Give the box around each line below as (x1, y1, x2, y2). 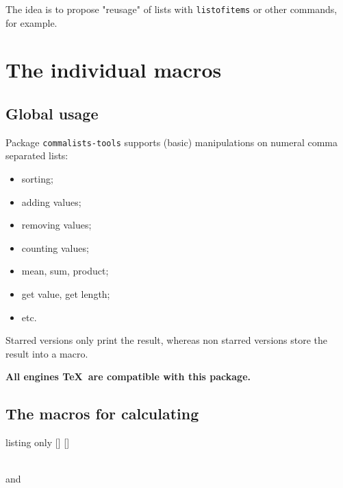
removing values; (21, 218, 92, 232)
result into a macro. (5, 346, 88, 360)
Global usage (5, 103, 99, 124)
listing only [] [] (5, 435, 70, 450)
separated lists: (5, 148, 68, 163)
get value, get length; (21, 287, 110, 301)
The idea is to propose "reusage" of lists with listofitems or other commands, (5, 2, 338, 16)
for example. (5, 15, 58, 30)
